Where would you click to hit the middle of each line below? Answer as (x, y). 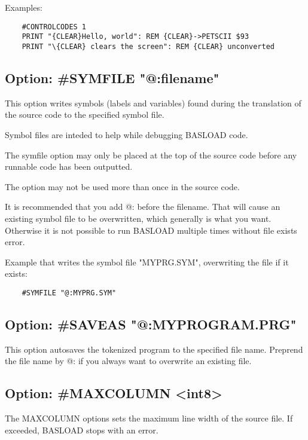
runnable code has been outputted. (69, 166)
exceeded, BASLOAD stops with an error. (82, 430)
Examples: (24, 7)
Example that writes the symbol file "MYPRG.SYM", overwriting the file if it (147, 262)
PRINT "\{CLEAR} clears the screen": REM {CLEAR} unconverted (148, 46)
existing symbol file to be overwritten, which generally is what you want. (138, 218)
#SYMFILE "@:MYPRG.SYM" (69, 293)
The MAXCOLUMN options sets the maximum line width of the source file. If (149, 418)
